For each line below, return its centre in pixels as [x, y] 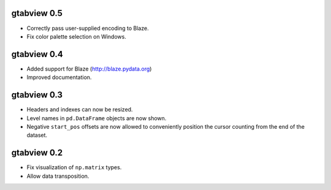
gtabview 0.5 [37, 13]
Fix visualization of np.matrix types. [74, 167]
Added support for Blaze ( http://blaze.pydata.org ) [89, 69]
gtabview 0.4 [37, 54]
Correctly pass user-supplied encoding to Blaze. [88, 28]
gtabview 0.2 [37, 153]
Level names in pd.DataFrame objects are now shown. [97, 118]
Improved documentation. [59, 77]
